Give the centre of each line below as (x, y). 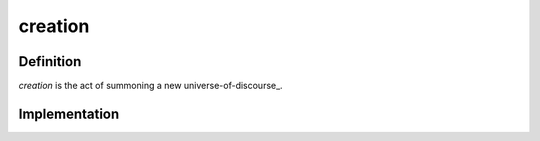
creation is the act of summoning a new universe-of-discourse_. (151, 86)
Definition (50, 61)
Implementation (69, 113)
